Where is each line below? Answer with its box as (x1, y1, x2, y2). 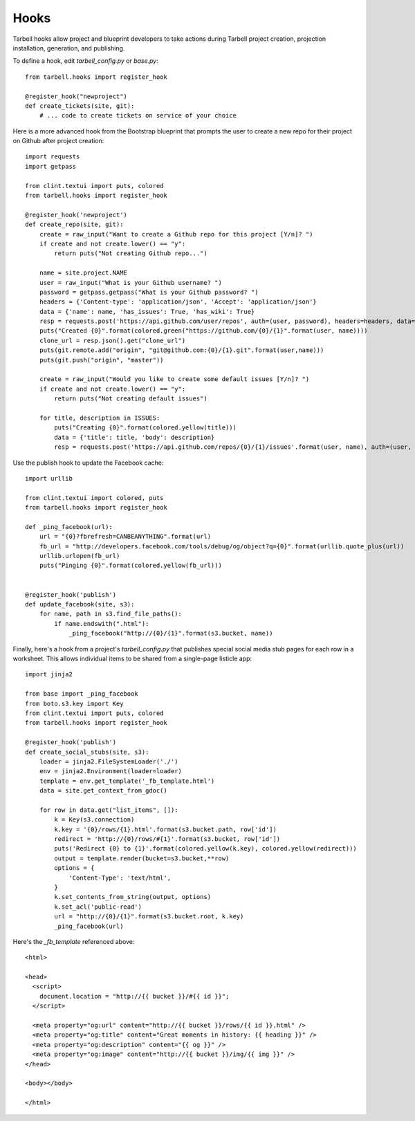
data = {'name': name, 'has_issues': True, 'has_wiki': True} (39, 308, 255, 315)
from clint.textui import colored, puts (25, 494, 164, 501)
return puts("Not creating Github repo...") (54, 250, 207, 257)
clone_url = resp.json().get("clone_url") (39, 336, 186, 344)
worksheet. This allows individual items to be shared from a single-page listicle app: (12, 654, 252, 663)
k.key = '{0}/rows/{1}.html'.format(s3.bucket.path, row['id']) (54, 825, 277, 833)
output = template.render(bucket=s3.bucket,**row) (54, 854, 230, 862)
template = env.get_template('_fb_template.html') (39, 777, 215, 785)
